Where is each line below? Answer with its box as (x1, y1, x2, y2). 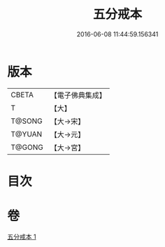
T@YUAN (10, 129, 43, 139)
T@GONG (10, 142, 43, 152)
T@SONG (10, 116, 43, 126)
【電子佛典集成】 (50, 90, 106, 100)
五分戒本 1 (7, 232, 36, 241)
